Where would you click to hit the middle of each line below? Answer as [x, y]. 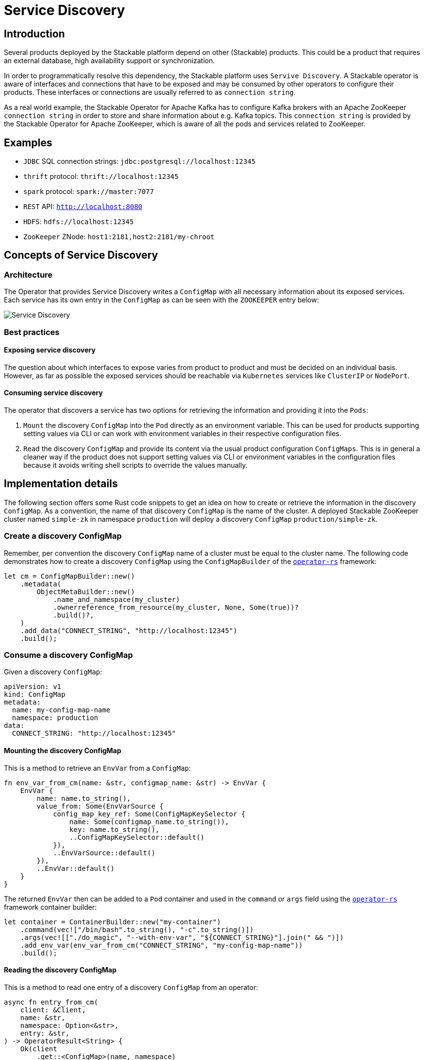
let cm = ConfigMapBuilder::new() [69, 576]
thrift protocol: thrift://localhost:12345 [101, 177]
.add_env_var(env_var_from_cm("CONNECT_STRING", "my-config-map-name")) [161, 945]
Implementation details [61, 484]
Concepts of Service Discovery [81, 255]
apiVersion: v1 [33, 687]
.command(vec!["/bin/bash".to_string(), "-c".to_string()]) [137, 929]
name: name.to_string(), [84, 798]
